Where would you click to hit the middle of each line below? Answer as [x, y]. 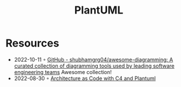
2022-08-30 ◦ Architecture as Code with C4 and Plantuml [85, 78]
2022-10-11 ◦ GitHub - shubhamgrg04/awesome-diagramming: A [93, 59]
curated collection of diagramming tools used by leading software [94, 66]
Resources [33, 43]
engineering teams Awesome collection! [63, 72]
